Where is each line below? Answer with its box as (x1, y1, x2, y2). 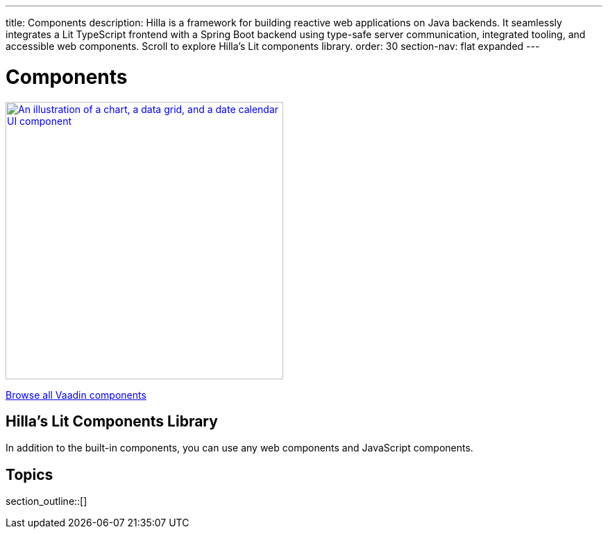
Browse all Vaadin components (6, 388, 146, 401)
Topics (6, 465, 53, 483)
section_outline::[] (6, 495, 87, 508)
